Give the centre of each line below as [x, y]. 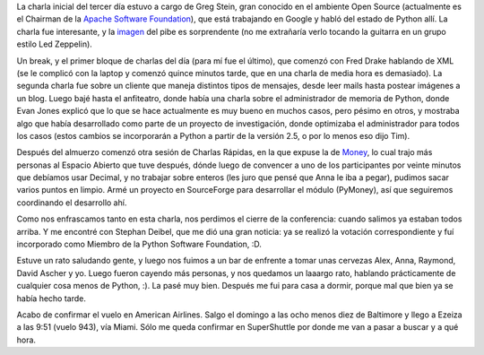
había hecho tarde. [52, 298]
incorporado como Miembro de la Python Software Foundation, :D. [139, 244]
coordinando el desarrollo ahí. [72, 203]
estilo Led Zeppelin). [55, 44]
